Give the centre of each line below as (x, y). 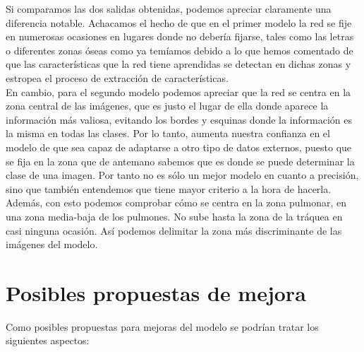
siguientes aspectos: (48, 340)
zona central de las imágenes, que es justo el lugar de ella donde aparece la (167, 106)
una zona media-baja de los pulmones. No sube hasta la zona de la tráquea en (174, 216)
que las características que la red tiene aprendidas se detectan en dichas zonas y (178, 64)
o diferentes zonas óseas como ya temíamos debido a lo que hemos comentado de (180, 50)
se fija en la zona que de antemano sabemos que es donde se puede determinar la (180, 161)
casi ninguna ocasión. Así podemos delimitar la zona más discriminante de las (174, 230)
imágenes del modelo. (52, 244)
